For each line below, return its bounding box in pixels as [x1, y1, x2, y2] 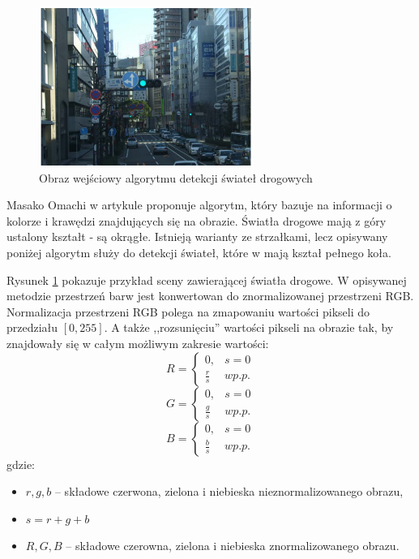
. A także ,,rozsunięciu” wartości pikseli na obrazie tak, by [104, 319, 394, 336]
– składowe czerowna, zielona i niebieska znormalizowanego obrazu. [66, 537, 400, 554]
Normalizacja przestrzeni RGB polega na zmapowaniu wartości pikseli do [6, 303, 370, 320]
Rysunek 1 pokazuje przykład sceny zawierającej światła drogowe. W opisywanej [6, 271, 407, 288]
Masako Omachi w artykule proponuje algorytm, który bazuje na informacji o [6, 196, 392, 213]
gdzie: [6, 455, 35, 472]
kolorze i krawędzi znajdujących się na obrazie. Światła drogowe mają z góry [6, 212, 387, 229]
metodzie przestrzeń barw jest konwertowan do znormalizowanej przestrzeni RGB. [6, 287, 414, 304]
